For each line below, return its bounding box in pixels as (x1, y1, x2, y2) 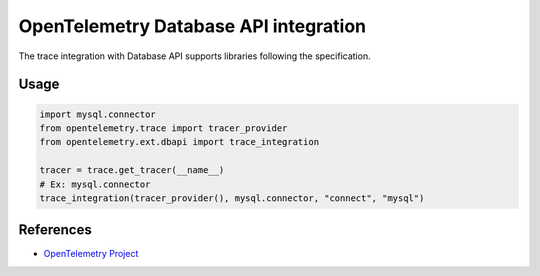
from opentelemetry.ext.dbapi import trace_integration (39, 136, 320, 148)
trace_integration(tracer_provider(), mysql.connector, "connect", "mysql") (39, 192, 425, 204)
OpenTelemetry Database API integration (18, 15, 367, 37)
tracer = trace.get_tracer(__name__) (39, 165, 225, 176)
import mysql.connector (39, 108, 157, 120)
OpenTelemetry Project (43, 248, 139, 260)
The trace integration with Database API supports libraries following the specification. (18, 50, 371, 62)
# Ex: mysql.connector (39, 178, 151, 190)
